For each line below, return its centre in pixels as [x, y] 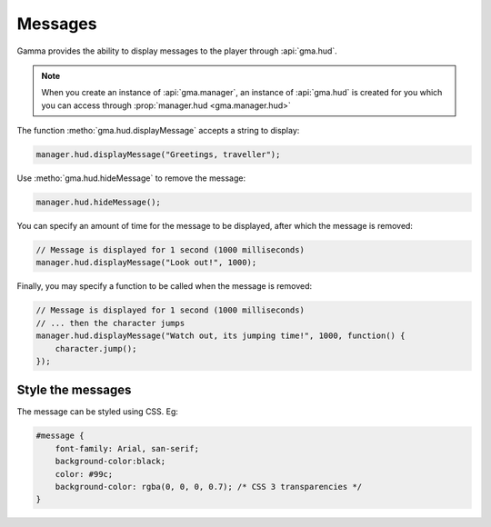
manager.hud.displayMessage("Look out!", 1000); [146, 263]
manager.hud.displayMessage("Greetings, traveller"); [158, 155]
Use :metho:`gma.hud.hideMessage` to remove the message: [131, 178]
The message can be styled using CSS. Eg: [98, 412]
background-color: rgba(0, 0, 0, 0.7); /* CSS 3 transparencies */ [209, 487]
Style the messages [74, 390]
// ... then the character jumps [110, 323]
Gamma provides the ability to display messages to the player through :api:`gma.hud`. [177, 51]
